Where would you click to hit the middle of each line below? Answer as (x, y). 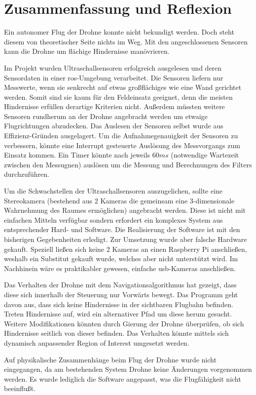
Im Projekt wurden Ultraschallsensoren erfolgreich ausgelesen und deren (113, 67)
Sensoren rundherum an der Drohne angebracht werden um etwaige (106, 116)
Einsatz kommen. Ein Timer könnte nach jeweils (77, 155)
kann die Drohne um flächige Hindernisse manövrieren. (87, 51)
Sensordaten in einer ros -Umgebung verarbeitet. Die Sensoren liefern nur (114, 77)
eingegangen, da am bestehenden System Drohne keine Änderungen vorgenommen (128, 369)
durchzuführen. (27, 174)
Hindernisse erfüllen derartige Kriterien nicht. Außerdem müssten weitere (114, 106)
